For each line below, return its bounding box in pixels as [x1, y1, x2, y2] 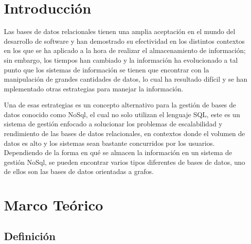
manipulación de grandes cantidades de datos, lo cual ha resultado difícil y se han [4, 74, 248, 84]
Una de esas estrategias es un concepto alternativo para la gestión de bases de [4, 100, 236, 110]
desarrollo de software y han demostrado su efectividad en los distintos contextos [4, 35, 245, 46]
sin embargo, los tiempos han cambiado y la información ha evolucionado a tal [4, 54, 238, 65]
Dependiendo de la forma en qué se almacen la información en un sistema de [4, 147, 233, 157]
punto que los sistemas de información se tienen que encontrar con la [4, 64, 209, 74]
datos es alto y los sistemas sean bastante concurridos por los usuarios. [4, 138, 215, 148]
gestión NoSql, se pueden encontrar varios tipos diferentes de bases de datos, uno [4, 157, 245, 167]
